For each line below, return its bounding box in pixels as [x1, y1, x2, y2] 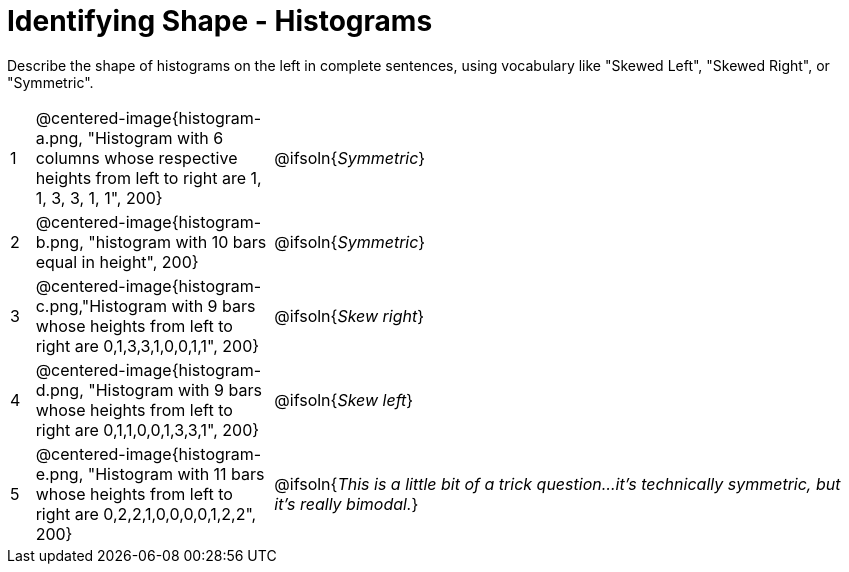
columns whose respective [35, 147, 238, 168]
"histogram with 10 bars [88, 231, 267, 252]
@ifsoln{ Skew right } [274, 305, 425, 326]
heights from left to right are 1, [35, 167, 262, 188]
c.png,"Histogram [35, 295, 167, 316]
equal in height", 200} [35, 251, 199, 272]
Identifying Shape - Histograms [7, 4, 433, 38]
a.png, [35, 127, 83, 148]
